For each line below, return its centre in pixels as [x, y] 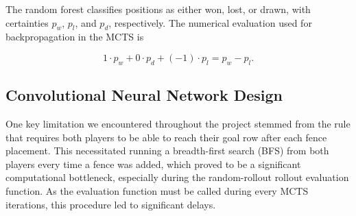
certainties [27, 22]
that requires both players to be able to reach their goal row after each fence [166, 137]
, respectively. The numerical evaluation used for [210, 22]
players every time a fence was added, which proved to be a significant [153, 164]
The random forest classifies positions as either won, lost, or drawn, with [158, 9]
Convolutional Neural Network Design [144, 95]
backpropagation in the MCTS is [75, 37]
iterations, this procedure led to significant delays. [111, 204]
